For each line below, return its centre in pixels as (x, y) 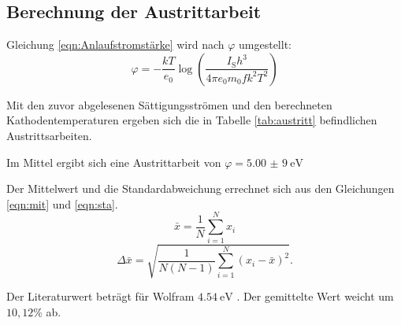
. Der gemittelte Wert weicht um (315, 296)
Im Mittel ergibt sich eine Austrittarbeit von (114, 162)
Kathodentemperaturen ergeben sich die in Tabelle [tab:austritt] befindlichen (192, 120)
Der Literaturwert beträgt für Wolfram (100, 296)
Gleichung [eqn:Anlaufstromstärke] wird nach (115, 44)
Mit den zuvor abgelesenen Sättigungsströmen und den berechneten (169, 104)
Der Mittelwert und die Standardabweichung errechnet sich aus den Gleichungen (200, 188)
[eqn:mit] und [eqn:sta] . (62, 203)
